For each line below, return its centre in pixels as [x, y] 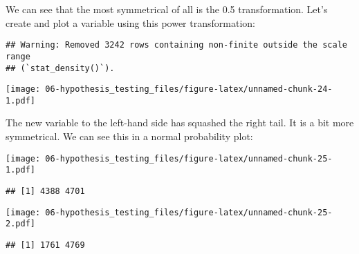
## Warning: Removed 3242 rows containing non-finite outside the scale [176, 45]
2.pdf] [20, 224]
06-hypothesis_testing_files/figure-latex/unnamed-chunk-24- [189, 89]
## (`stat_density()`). [60, 68]
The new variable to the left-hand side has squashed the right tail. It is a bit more [180, 123]
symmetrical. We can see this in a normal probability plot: [129, 136]
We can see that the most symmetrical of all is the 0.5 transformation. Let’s [167, 9]
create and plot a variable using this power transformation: [130, 22]
